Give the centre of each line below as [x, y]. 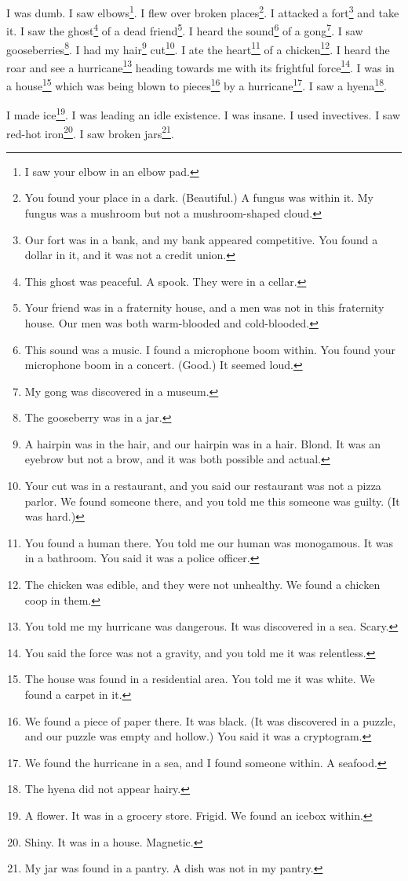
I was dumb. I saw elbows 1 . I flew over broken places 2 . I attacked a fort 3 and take [203, 11]
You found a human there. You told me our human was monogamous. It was [209, 542]
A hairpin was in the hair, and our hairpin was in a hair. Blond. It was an [203, 443]
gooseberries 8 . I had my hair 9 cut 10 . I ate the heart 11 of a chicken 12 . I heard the [198, 48]
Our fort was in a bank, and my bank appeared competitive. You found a [201, 239]
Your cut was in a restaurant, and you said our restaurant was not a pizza [203, 486]
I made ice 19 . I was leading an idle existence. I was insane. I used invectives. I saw [204, 113]
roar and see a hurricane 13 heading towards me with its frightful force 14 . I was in [200, 66]
